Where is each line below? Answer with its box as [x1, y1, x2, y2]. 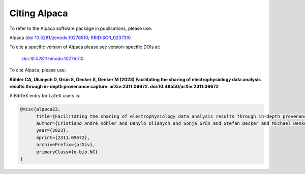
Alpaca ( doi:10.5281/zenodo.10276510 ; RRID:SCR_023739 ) [9, 34, 131, 41]
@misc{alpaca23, [20, 107, 61, 112]
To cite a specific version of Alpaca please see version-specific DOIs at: [9, 44, 161, 50]
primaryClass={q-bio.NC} [36, 149, 99, 155]
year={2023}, [36, 127, 69, 133]
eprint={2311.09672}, [36, 134, 90, 141]
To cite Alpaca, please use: [9, 67, 66, 73]
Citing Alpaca [9, 8, 68, 19]
